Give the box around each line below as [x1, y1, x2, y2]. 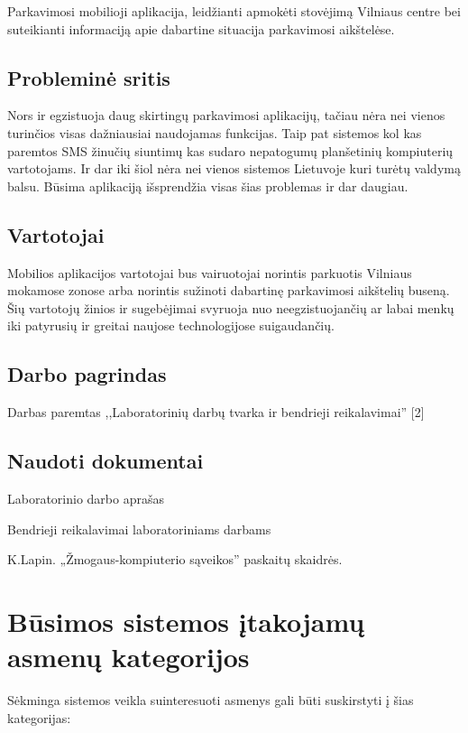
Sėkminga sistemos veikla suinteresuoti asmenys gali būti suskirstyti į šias [7, 691, 414, 710]
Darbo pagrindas [7, 360, 167, 388]
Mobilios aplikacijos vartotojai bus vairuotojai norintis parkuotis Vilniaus [7, 263, 412, 282]
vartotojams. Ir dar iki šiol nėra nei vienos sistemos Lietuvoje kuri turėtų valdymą [7, 159, 461, 178]
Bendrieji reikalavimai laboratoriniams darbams [7, 519, 271, 538]
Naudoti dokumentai [7, 447, 204, 475]
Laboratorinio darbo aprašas [7, 488, 164, 507]
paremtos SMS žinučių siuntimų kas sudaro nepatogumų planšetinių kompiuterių [7, 141, 454, 160]
